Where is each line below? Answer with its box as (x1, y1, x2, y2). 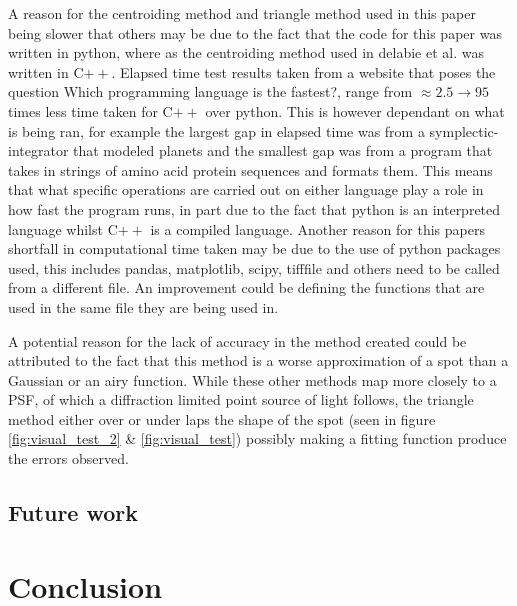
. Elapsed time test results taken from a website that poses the (111, 61, 496, 82)
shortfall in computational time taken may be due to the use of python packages (8, 238, 501, 259)
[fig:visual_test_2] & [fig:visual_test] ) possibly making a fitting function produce (8, 428, 507, 449)
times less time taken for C (8, 100, 173, 121)
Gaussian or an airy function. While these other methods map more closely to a (8, 369, 497, 390)
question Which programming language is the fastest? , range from (8, 81, 413, 102)
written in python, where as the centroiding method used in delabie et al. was (8, 42, 484, 63)
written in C (8, 61, 84, 82)
